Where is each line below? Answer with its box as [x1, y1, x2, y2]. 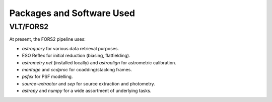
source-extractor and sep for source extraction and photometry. [22, 80, 156, 86]
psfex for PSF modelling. [22, 73, 73, 80]
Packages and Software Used [9, 8, 135, 19]
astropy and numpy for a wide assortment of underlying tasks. [22, 88, 152, 94]
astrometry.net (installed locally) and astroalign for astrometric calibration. [22, 59, 176, 65]
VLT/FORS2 [9, 22, 49, 31]
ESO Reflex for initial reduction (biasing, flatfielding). [22, 53, 130, 59]
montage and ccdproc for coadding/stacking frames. [22, 66, 132, 72]
